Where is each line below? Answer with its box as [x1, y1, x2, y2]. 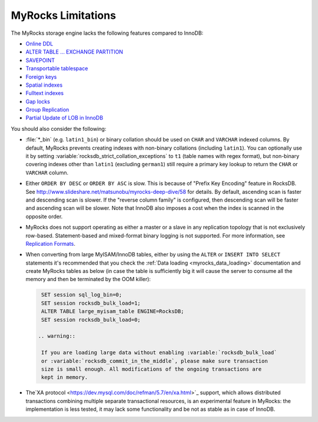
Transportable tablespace [25, 65, 88, 72]
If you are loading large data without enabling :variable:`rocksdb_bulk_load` [41, 350, 277, 356]
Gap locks [25, 98, 50, 105]
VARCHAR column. [25, 169, 69, 176]
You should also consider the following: [11, 125, 107, 132]
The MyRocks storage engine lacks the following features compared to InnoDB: [11, 29, 204, 37]
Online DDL [25, 40, 54, 47]
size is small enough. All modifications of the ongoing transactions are [41, 365, 262, 372]
